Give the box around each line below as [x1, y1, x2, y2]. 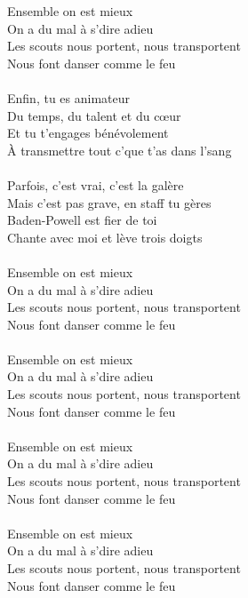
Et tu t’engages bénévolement [7, 124, 169, 142]
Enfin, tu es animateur [7, 88, 130, 107]
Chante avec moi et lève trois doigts [7, 227, 203, 246]
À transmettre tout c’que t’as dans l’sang [7, 140, 232, 159]
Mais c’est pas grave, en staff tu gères [7, 193, 212, 211]
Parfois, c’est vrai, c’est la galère [7, 175, 184, 194]
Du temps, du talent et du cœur [7, 106, 181, 124]
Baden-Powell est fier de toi [7, 211, 157, 229]
